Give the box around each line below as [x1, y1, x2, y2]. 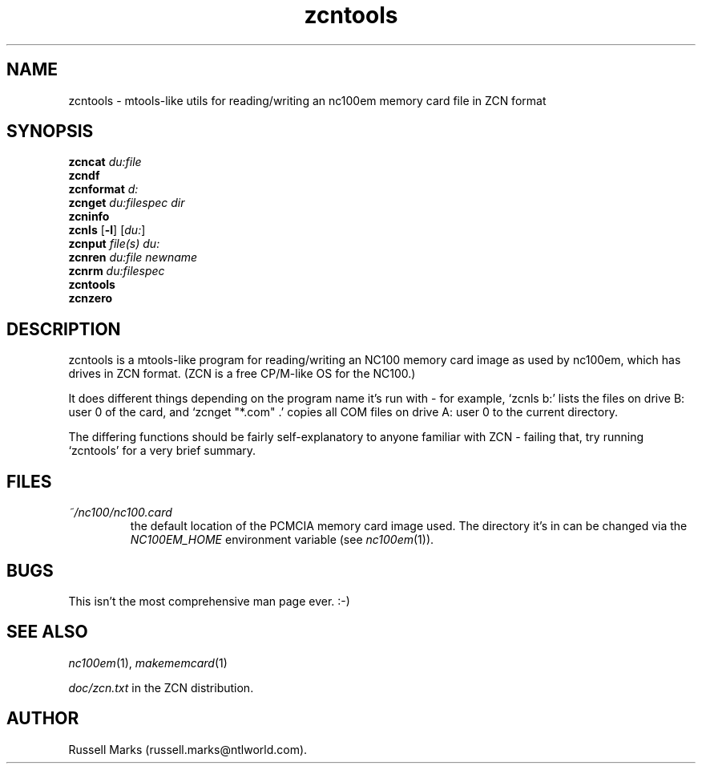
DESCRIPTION [6, 318, 121, 339]
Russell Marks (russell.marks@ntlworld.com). [68, 742, 308, 756]
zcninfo [68, 209, 110, 224]
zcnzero [68, 291, 113, 306]
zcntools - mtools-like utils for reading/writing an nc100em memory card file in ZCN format [68, 93, 547, 107]
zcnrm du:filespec [68, 264, 165, 278]
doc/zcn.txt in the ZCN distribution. [68, 680, 254, 695]
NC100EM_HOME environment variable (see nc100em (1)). [130, 533, 434, 547]
